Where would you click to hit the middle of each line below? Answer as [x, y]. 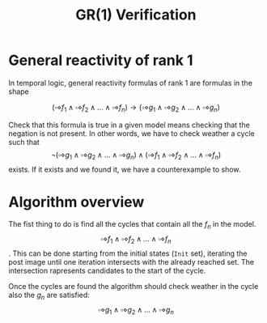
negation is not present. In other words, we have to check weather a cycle [131, 133]
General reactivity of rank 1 [101, 60]
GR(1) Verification [136, 15]
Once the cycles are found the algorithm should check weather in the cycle [133, 287]
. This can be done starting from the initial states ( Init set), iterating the [128, 253]
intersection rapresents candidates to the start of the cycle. [107, 271]
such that [24, 142]
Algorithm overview [76, 202]
